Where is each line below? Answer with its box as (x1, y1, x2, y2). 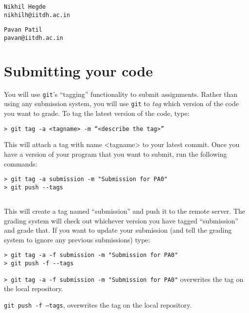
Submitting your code (4, 60, 153, 80)
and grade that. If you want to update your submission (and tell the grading (4, 225, 232, 235)
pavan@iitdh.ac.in (4, 34, 63, 41)
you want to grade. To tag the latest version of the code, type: (4, 108, 190, 118)
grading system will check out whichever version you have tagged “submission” (4, 215, 238, 225)
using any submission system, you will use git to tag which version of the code (4, 98, 239, 109)
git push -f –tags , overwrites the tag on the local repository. (4, 300, 192, 310)
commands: (4, 158, 37, 168)
